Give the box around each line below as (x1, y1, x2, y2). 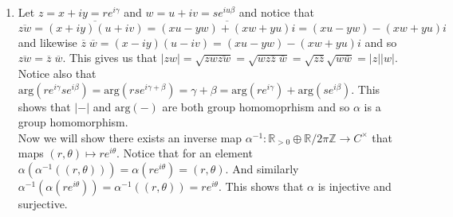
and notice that (238, 4, 314, 20)
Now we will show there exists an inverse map (18, 129, 242, 145)
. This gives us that (62, 49, 157, 66)
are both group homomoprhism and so (162, 98, 350, 114)
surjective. (18, 195, 68, 211)
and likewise (18, 33, 77, 50)
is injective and (317, 177, 392, 194)
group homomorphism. (18, 114, 128, 130)
